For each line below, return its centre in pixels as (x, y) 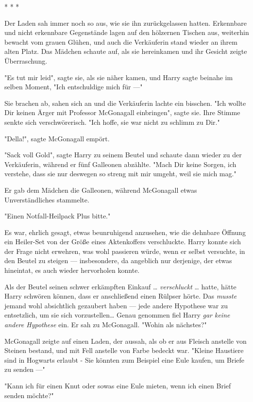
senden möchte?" (29, 395)
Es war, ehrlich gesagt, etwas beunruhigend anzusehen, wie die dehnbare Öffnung (125, 232)
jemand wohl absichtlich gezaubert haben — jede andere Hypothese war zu (116, 305)
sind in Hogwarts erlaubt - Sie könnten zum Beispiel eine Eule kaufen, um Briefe (125, 360)
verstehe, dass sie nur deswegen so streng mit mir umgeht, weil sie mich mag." (120, 174)
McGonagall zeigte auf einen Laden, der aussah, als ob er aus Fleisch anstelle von (126, 341)
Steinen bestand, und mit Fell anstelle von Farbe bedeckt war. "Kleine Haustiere (124, 350)
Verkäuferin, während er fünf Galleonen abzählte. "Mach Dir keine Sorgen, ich (120, 164)
